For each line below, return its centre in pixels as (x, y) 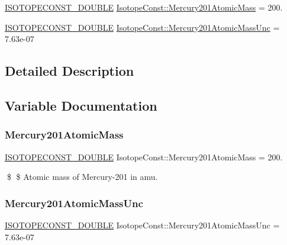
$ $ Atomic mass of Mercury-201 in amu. (82, 177)
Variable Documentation (81, 105)
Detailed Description (70, 71)
